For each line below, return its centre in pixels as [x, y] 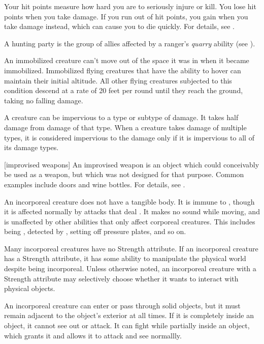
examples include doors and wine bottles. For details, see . [95, 184]
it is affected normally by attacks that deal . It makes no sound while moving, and [132, 211]
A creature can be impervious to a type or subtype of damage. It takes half [121, 117]
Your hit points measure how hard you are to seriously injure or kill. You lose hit [130, 6]
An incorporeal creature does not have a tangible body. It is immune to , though [129, 201]
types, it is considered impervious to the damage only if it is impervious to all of [129, 137]
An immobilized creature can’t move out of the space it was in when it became [127, 60]
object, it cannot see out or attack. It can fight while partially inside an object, [127, 325]
